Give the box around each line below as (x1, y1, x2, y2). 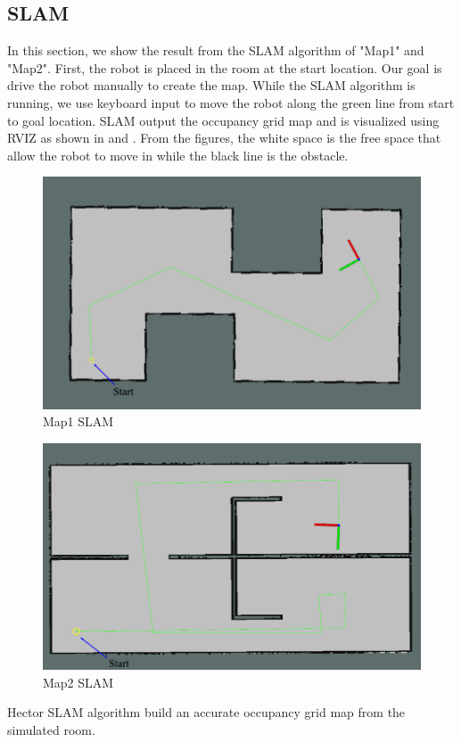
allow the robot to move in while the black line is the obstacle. (7, 145, 349, 164)
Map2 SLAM (43, 672, 114, 691)
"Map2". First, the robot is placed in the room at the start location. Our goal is (7, 58, 442, 77)
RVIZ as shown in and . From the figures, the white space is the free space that (7, 128, 441, 147)
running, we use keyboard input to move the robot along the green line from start (7, 93, 455, 111)
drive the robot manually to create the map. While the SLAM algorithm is (7, 76, 416, 95)
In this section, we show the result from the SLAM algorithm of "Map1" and (7, 41, 424, 60)
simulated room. (7, 720, 95, 738)
